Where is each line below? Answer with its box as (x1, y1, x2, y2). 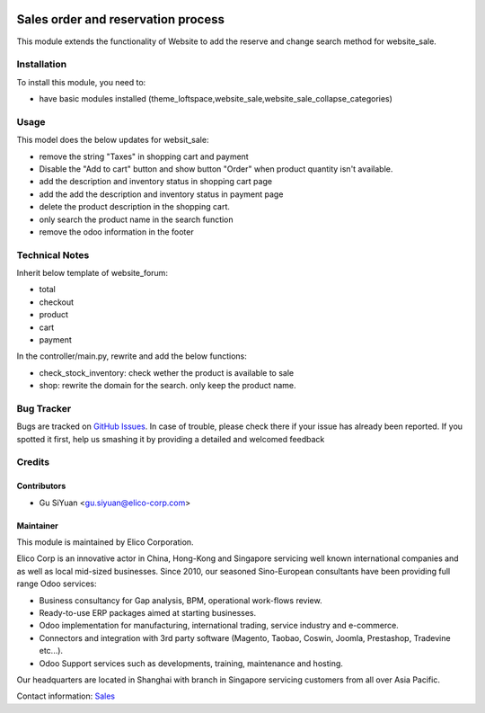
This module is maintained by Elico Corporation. (16, 537, 194, 548)
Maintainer (16, 520, 58, 530)
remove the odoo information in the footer (39, 226, 194, 237)
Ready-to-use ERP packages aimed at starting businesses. (39, 608, 257, 619)
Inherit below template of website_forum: (16, 268, 168, 279)
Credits (16, 456, 49, 468)
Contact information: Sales (16, 691, 116, 701)
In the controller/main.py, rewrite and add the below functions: (16, 351, 247, 361)
